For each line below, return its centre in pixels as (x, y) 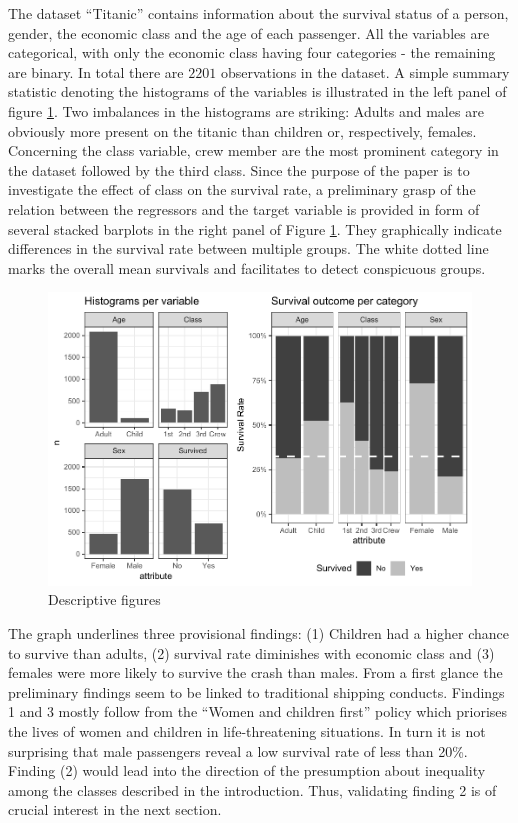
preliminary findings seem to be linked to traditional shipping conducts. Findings (256, 691)
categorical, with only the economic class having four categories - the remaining (252, 52)
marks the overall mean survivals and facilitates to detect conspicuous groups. (247, 267)
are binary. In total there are (96, 71)
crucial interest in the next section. (115, 809)
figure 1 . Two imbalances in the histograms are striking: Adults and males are (246, 110)
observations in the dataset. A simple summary (365, 71)
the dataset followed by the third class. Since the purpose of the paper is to (239, 169)
